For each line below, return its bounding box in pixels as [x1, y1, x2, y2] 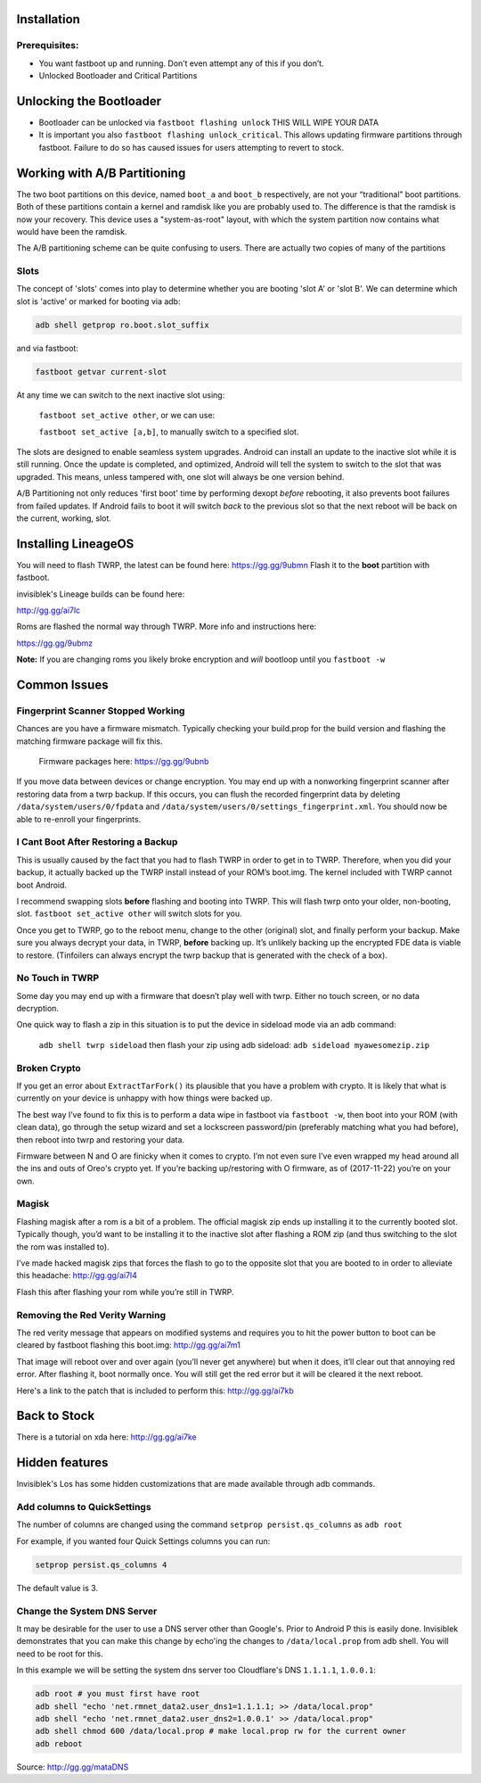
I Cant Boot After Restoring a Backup [16, 836, 178, 848]
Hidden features [16, 1455, 109, 1471]
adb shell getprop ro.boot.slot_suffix [35, 319, 209, 330]
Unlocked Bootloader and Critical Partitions [38, 70, 198, 81]
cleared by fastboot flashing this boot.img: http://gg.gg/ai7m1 [16, 1340, 240, 1350]
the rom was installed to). [16, 1241, 110, 1252]
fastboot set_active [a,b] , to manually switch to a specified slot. [38, 426, 299, 437]
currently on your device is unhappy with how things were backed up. [16, 1093, 273, 1103]
